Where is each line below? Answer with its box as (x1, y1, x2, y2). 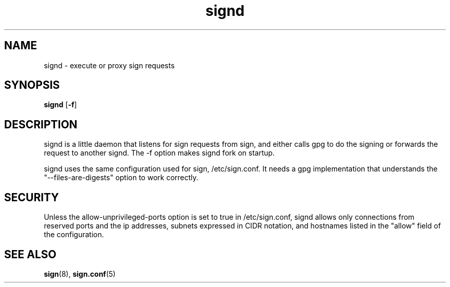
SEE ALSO (4, 247, 57, 261)
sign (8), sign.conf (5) (44, 269, 116, 278)
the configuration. (44, 230, 104, 239)
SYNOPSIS (4, 79, 60, 92)
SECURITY (4, 190, 59, 204)
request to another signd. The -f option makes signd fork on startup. (44, 148, 275, 158)
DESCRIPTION (4, 118, 78, 131)
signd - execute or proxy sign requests (44, 61, 175, 70)
